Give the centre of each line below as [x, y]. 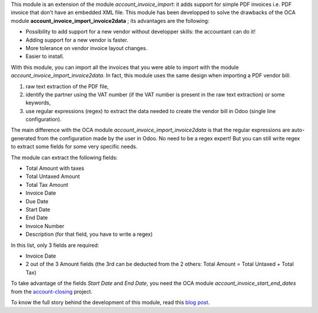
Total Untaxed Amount [53, 176]
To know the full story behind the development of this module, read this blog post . [110, 302]
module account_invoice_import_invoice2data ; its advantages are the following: [110, 21]
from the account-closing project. [52, 291]
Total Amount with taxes [55, 169]
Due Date [37, 201]
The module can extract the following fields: [64, 157]
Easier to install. [45, 57]
